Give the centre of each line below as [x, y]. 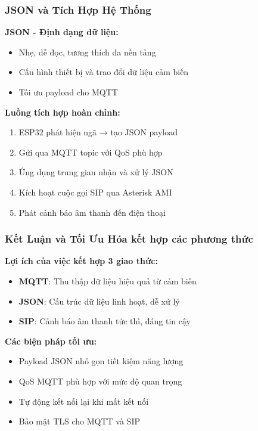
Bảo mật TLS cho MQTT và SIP [79, 421]
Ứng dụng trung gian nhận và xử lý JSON [96, 172]
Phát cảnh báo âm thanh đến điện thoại [92, 212]
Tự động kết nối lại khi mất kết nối [84, 401]
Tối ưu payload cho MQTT [68, 92]
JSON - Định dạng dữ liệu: [62, 32]
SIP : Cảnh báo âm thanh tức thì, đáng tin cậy [105, 321]
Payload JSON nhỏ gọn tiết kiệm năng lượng [101, 361]
